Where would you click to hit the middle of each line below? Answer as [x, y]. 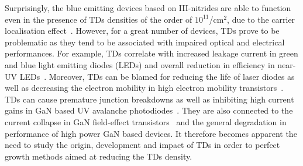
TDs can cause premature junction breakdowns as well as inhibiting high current [149, 99]
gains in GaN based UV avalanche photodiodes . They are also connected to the [149, 110]
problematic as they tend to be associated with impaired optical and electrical [145, 42]
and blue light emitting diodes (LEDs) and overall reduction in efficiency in [140, 64]
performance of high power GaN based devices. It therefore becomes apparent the [151, 133]
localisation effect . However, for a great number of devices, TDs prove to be [142, 31]
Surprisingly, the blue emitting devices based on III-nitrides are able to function [148, 8]
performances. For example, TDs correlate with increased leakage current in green [151, 53]
